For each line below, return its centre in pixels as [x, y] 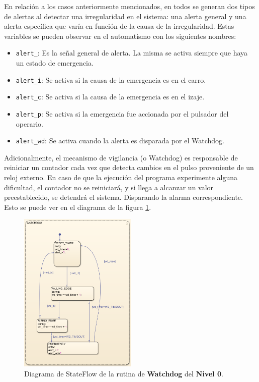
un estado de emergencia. [55, 63]
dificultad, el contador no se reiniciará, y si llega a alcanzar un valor [109, 187]
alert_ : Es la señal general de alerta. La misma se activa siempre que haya [132, 53]
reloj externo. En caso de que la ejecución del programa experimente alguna [121, 177]
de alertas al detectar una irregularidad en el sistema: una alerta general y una [125, 16]
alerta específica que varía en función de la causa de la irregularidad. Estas [119, 26]
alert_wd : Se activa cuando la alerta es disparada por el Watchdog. [120, 141]
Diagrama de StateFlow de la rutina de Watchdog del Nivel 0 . [124, 373]
